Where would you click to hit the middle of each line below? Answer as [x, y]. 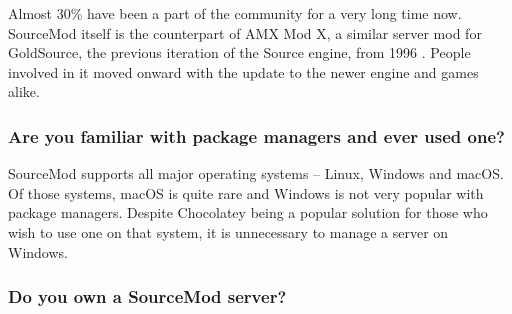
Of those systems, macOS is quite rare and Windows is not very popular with [246, 192]
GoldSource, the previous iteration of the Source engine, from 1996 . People [239, 52]
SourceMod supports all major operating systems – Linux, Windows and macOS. [256, 173]
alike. [24, 91]
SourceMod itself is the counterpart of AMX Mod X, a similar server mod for [245, 32]
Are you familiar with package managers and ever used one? [256, 135]
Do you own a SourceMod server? [147, 296]
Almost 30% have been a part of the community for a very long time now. [235, 13]
